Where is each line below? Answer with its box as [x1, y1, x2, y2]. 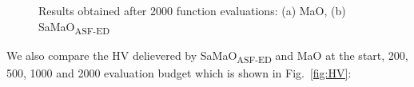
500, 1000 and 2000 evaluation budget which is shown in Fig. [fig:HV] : [6, 64, 352, 81]
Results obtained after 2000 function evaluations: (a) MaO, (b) [38, 2, 346, 18]
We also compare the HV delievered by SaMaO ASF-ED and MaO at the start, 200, [6, 46, 408, 65]
